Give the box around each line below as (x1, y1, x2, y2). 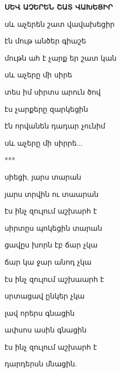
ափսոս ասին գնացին (5, 324, 87, 335)
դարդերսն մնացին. (5, 358, 77, 369)
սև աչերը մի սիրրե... (5, 137, 83, 148)
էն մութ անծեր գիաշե (5, 35, 86, 46)
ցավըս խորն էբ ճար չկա (5, 239, 98, 250)
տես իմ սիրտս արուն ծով (5, 86, 101, 97)
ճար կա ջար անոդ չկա (5, 256, 92, 267)
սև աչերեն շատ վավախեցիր (5, 18, 115, 29)
